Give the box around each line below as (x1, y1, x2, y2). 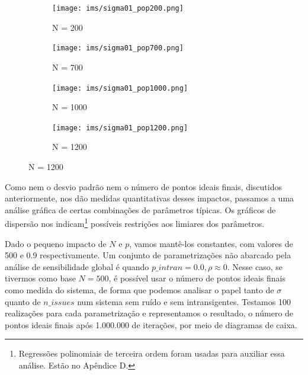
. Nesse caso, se (227, 260, 283, 273)
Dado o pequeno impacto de (5, 237, 107, 249)
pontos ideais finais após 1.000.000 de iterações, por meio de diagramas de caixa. (5, 318, 297, 331)
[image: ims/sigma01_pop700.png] (52, 44, 184, 53)
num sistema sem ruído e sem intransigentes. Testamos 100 (77, 295, 291, 307)
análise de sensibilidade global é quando (5, 260, 149, 273)
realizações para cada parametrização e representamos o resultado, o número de (5, 307, 294, 319)
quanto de (5, 295, 41, 307)
